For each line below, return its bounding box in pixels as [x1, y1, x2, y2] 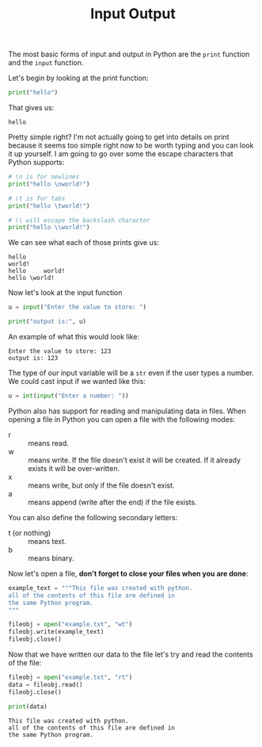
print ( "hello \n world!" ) [8, 180, 90, 188]
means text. [28, 536, 66, 546]
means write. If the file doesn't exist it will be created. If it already [28, 455, 241, 465]
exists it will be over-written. [28, 463, 120, 473]
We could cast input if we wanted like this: [8, 377, 146, 386]
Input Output [90, 5, 176, 23]
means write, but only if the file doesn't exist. [28, 481, 176, 490]
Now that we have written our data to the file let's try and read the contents [8, 649, 253, 659]
